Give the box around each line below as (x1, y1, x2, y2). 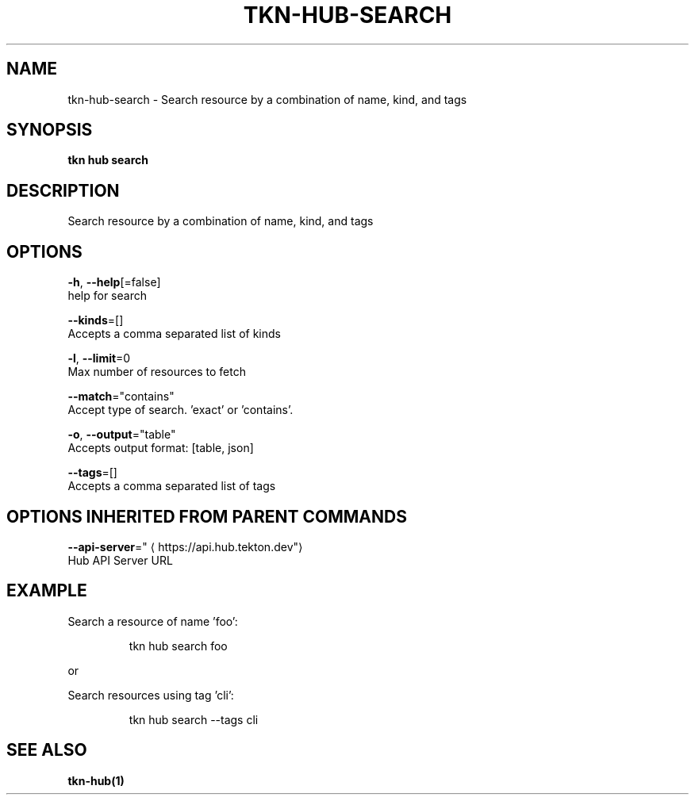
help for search (67, 289, 147, 303)
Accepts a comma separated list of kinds (67, 327, 281, 341)
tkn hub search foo (129, 638, 228, 653)
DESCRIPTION (6, 180, 120, 201)
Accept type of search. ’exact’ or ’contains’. (67, 403, 294, 417)
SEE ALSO (6, 740, 87, 761)
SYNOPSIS (6, 120, 93, 140)
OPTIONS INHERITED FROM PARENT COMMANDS (6, 506, 407, 527)
